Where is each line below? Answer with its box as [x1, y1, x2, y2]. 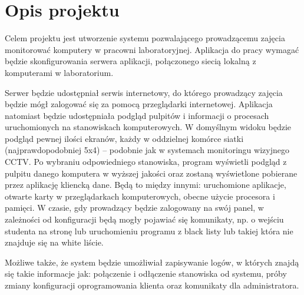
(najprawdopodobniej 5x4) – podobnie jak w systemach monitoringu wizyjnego [5, 144, 289, 156]
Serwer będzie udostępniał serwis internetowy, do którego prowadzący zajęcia [5, 86, 283, 98]
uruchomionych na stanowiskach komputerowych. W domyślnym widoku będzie [5, 121, 292, 133]
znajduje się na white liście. [5, 236, 104, 248]
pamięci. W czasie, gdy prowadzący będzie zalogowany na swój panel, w [5, 201, 264, 214]
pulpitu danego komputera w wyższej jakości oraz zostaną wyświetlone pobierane [5, 167, 298, 179]
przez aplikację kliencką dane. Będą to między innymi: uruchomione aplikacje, [5, 178, 286, 191]
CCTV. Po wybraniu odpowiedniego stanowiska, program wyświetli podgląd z [5, 155, 287, 168]
